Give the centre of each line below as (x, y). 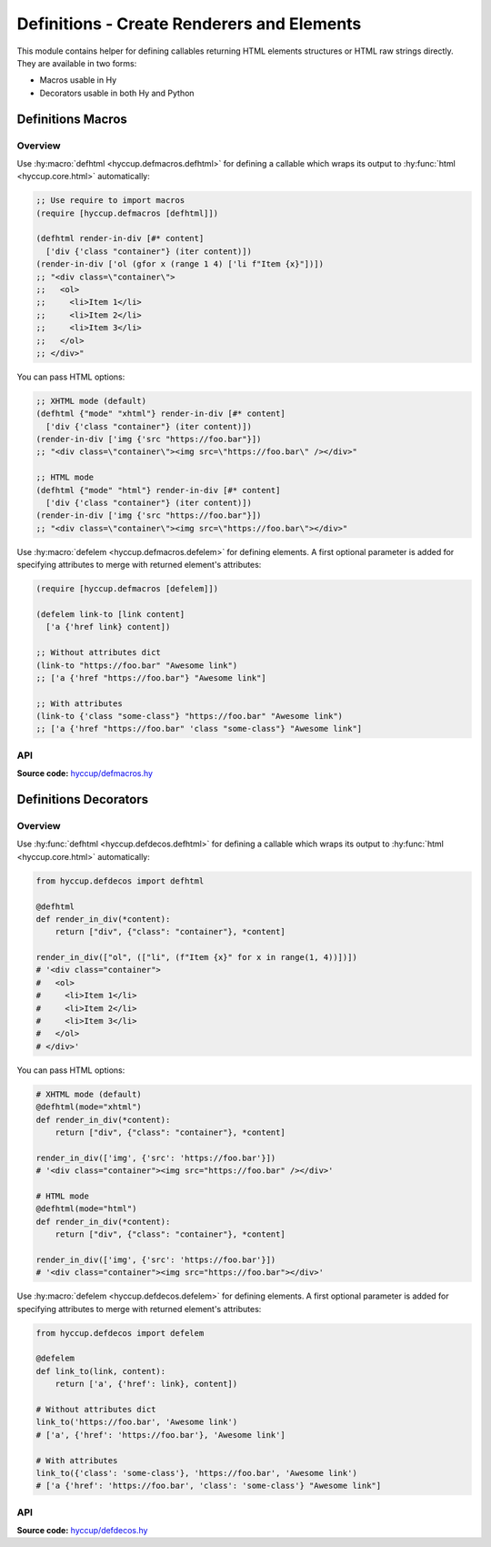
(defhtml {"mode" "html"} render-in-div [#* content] (158, 490)
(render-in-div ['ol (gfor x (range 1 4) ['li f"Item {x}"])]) (180, 264)
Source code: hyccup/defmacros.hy (85, 773)
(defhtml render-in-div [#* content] (120, 238)
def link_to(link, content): (101, 1371)
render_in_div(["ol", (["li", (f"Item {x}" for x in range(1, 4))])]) (197, 957)
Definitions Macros (72, 119)
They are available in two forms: (77, 63)
